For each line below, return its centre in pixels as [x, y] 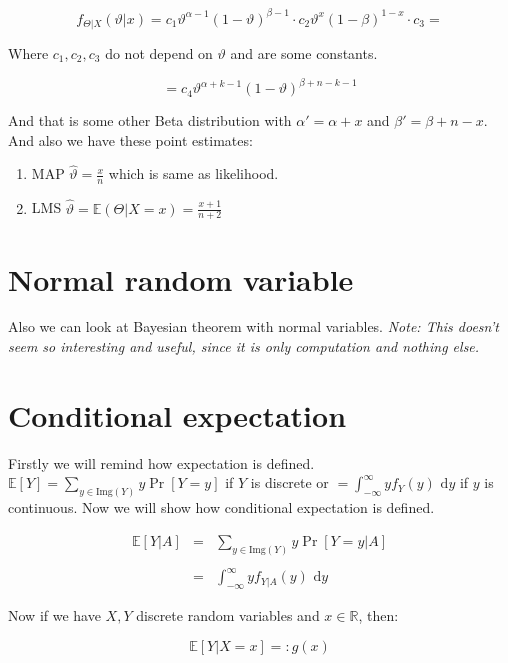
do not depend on [159, 52]
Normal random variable [181, 278]
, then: [378, 615]
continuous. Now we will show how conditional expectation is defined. [221, 507]
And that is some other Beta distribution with [150, 120]
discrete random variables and [228, 615]
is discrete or [289, 482]
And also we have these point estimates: [130, 139]
